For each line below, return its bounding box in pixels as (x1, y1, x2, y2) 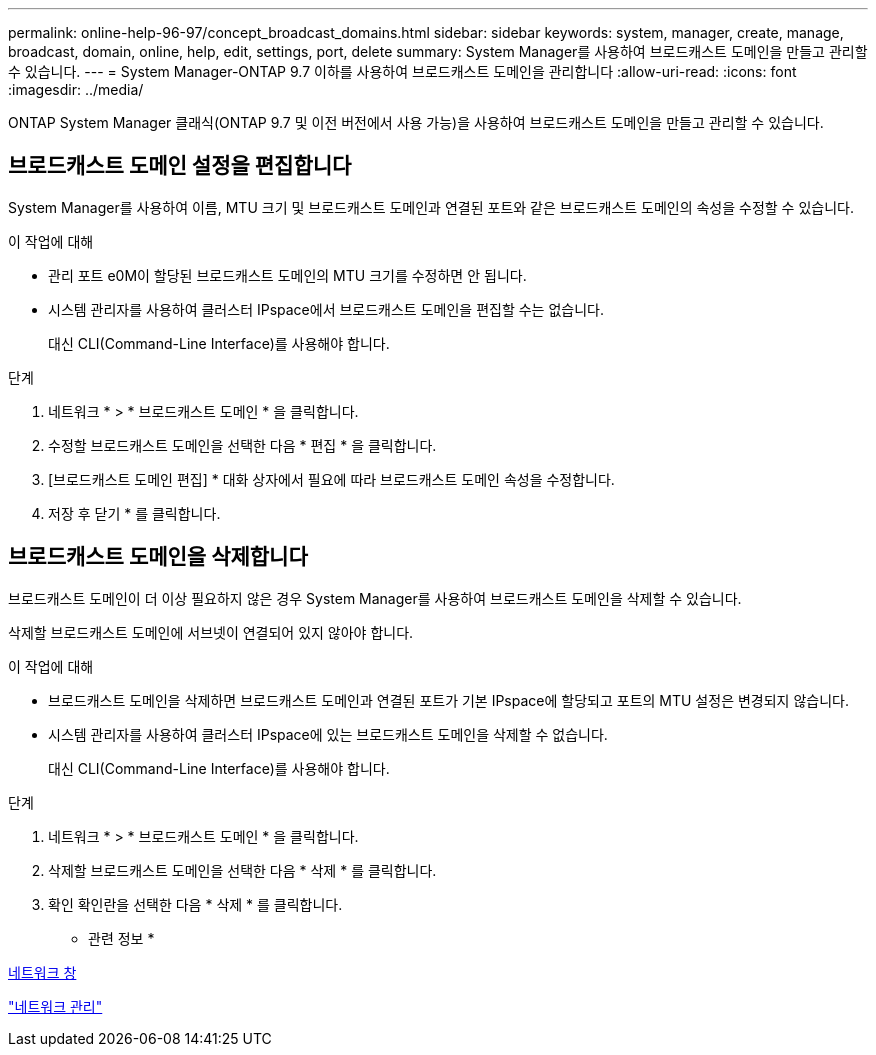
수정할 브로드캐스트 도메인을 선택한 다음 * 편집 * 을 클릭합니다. (48, 436, 437, 454)
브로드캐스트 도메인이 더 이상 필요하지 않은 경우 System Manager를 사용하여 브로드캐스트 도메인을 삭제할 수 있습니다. (8, 589, 742, 607)
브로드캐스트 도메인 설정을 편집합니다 (8, 153, 352, 179)
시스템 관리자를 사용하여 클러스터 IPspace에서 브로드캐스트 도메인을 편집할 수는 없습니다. (48, 300, 604, 318)
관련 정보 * (88, 929, 155, 947)
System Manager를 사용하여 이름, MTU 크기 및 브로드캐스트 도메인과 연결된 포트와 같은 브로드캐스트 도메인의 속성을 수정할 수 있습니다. (8, 198, 854, 216)
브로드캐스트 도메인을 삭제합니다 (8, 544, 308, 570)
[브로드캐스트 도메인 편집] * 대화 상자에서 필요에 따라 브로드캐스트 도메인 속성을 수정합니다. (48, 470, 615, 488)
